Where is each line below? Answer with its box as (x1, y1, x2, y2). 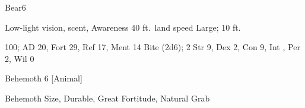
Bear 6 (5, 1, 26, 13)
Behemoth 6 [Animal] (5, 72, 82, 84)
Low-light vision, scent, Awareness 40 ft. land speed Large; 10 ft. (5, 21, 241, 33)
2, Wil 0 (5, 52, 34, 64)
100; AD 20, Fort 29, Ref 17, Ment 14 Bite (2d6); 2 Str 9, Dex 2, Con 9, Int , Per (5, 41, 300, 53)
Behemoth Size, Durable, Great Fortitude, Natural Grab (5, 91, 210, 104)
